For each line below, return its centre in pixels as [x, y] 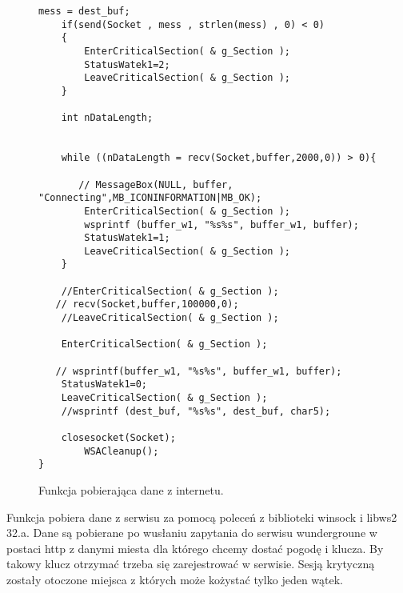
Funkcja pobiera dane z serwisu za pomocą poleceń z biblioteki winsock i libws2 [202, 517]
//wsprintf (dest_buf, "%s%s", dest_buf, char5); [196, 411]
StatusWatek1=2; [127, 64]
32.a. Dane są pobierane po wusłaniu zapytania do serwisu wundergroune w [192, 533]
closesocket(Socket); [118, 438]
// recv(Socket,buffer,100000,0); [147, 305]
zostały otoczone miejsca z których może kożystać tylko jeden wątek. [175, 579]
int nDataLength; [107, 118]
